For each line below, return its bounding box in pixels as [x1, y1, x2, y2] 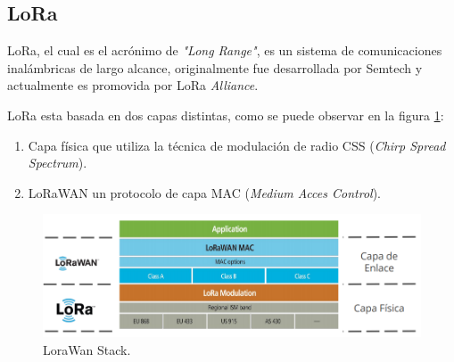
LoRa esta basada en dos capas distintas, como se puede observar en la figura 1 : [7, 105, 444, 124]
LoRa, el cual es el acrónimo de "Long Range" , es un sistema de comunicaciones [7, 41, 442, 60]
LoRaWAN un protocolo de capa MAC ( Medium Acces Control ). [28, 183, 381, 202]
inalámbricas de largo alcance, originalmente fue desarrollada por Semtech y [7, 58, 423, 77]
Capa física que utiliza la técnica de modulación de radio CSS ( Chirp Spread [28, 136, 446, 154]
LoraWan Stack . [43, 340, 131, 358]
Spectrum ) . [28, 153, 87, 172]
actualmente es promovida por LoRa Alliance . [7, 76, 259, 95]
